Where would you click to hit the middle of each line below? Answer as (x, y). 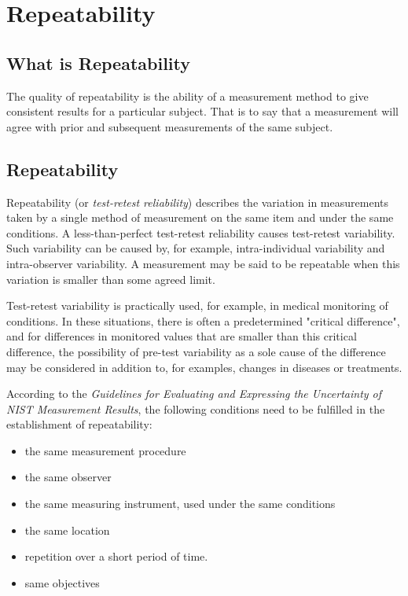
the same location (67, 530)
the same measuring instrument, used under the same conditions (180, 504)
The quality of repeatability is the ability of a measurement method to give (187, 96)
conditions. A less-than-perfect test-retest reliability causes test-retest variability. (201, 232)
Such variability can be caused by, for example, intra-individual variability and (196, 248)
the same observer (68, 477)
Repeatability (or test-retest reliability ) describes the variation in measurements (197, 202)
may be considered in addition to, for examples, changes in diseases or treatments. (204, 367)
